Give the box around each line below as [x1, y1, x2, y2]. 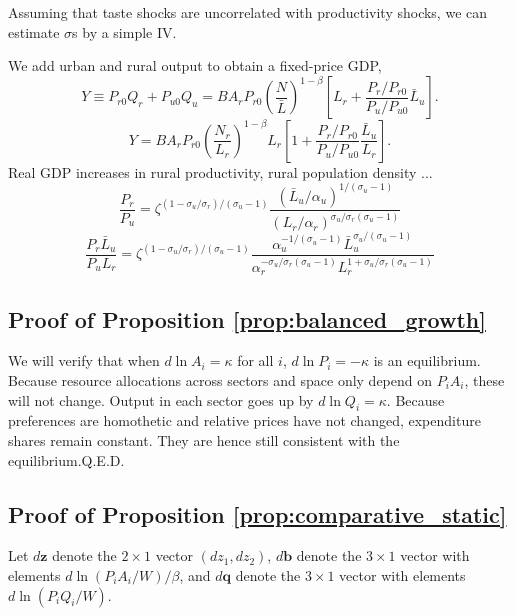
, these [464, 369, 505, 390]
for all [237, 350, 274, 371]
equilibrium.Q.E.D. [8, 449, 125, 470]
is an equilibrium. [373, 350, 481, 371]
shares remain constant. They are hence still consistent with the [8, 429, 400, 450]
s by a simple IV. [72, 21, 177, 42]
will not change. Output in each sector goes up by [8, 389, 314, 410]
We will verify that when [8, 350, 160, 371]
